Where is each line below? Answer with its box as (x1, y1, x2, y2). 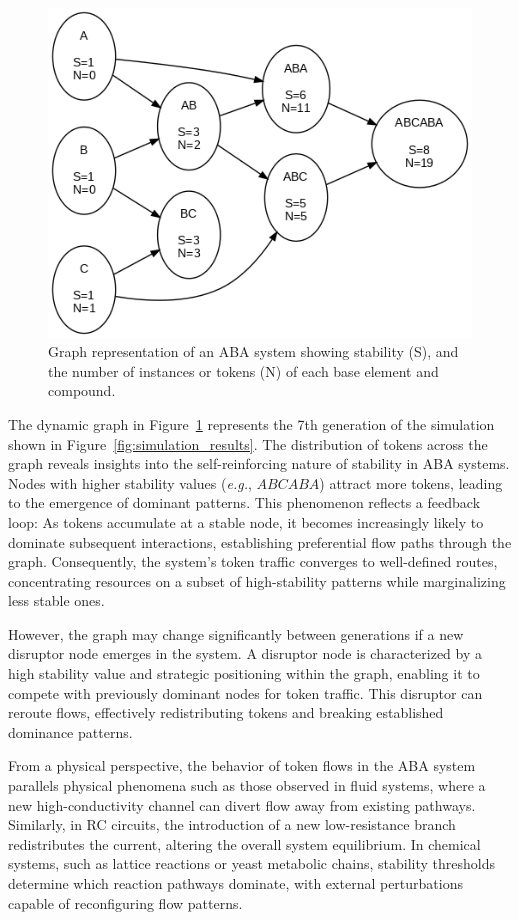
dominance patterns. (8, 721, 133, 742)
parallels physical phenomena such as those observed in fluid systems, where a (8, 775, 486, 796)
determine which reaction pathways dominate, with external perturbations (8, 873, 463, 894)
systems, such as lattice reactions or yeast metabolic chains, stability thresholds (8, 853, 496, 874)
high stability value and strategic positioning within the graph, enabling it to (8, 663, 480, 684)
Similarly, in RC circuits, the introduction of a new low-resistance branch (8, 814, 456, 835)
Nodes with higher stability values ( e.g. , (8, 472, 252, 493)
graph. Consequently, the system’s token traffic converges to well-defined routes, (8, 551, 498, 572)
